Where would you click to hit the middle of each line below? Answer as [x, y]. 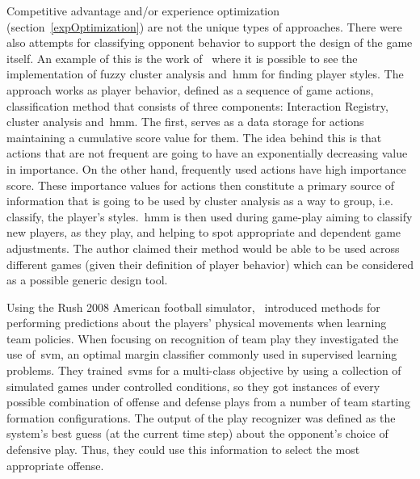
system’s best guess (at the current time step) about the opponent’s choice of [197, 433]
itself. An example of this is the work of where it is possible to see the [182, 58]
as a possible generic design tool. [87, 280]
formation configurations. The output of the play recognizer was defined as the [201, 417]
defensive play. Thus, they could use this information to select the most [183, 450]
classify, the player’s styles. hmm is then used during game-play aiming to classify [210, 216]
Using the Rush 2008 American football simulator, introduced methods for [193, 307]
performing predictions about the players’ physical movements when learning [197, 323]
